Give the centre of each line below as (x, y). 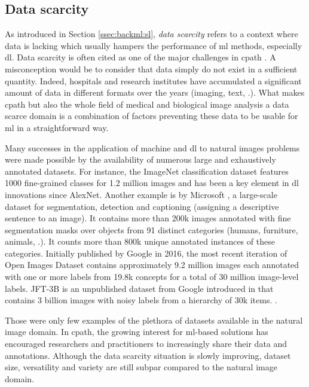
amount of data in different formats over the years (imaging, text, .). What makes (155, 92)
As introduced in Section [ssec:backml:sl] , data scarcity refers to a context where (152, 34)
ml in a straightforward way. (57, 127)
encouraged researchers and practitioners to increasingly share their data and (146, 344)
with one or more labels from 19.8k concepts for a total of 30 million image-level (152, 277)
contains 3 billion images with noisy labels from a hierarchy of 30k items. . (141, 300)
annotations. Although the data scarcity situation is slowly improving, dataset (148, 355)
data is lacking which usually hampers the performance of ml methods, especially (154, 45)
